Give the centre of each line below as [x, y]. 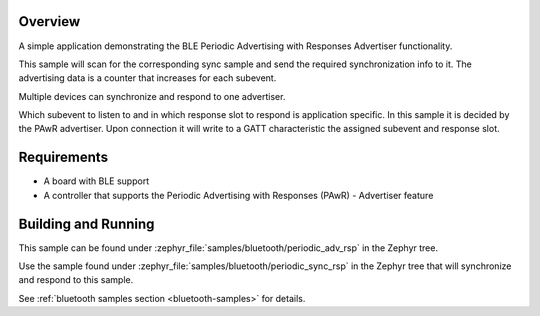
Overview [49, 21]
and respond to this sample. [76, 280]
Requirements [63, 157]
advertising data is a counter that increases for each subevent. [147, 78]
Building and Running [86, 223]
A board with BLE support [96, 181]
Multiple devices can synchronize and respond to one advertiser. [152, 96]
